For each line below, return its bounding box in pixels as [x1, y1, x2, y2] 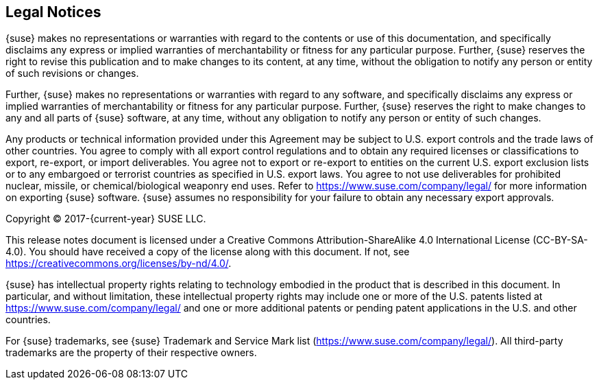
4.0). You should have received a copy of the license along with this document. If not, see [5, 246, 410, 258]
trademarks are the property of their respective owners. [5, 347, 257, 359]
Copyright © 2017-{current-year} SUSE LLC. [5, 213, 206, 225]
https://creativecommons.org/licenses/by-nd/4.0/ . [5, 257, 232, 270]
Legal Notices [5, 3, 101, 21]
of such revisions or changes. [5, 67, 139, 80]
